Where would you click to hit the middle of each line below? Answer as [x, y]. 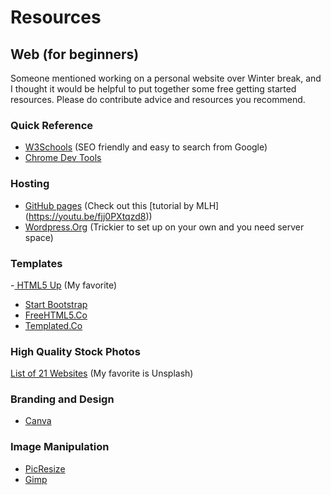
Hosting [30, 184]
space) [39, 237]
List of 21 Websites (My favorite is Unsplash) [102, 373]
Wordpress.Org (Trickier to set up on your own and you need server [164, 227]
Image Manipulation [60, 447]
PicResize [45, 468]
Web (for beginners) [75, 54]
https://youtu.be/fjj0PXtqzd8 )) [90, 216]
